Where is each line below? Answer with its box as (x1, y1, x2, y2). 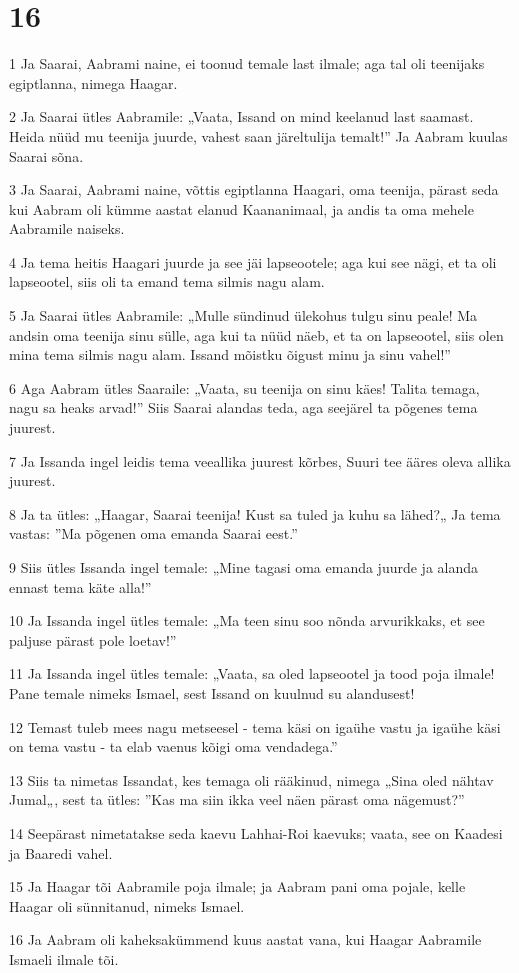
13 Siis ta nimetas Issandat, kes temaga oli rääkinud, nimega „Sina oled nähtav (9, 769, 494, 790)
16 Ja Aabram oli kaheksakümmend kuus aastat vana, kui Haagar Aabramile (9, 929, 482, 950)
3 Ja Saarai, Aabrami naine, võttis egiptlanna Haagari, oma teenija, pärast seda (9, 179, 499, 200)
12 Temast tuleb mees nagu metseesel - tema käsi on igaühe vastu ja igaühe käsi (9, 716, 501, 737)
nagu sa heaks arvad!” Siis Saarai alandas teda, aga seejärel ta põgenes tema (9, 397, 478, 418)
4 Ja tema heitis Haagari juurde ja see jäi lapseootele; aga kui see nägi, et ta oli (9, 251, 497, 272)
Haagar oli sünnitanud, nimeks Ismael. (9, 895, 245, 916)
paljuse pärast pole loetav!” (9, 629, 177, 650)
